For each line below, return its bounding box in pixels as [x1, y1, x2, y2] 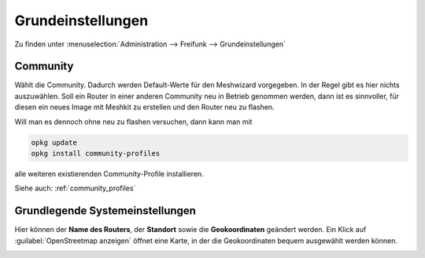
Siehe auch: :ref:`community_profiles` [14, 183, 136, 193]
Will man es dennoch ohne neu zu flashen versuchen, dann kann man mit [14, 116, 253, 126]
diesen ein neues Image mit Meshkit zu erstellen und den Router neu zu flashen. [14, 102, 275, 112]
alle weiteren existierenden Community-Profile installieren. [14, 169, 204, 179]
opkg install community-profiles [31, 149, 161, 157]
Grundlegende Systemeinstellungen [14, 205, 197, 218]
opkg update [31, 138, 78, 147]
